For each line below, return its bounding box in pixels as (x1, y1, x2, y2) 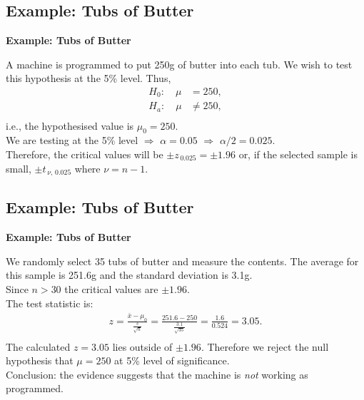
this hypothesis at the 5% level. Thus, (6, 71, 171, 86)
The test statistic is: (6, 295, 93, 310)
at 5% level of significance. (114, 353, 230, 368)
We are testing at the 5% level (6, 133, 138, 148)
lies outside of (112, 339, 173, 354)
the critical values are (64, 281, 158, 296)
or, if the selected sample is (238, 146, 358, 161)
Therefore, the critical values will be (6, 146, 163, 161)
